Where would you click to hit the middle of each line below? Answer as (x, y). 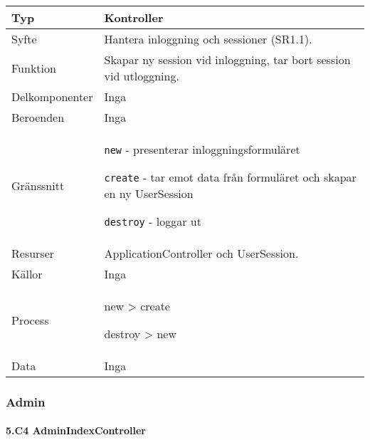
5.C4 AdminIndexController (76, 430)
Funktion (34, 68)
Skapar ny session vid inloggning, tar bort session (227, 59)
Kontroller (134, 17)
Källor (27, 274)
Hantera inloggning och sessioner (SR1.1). (208, 39)
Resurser (33, 253)
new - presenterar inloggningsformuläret (202, 149)
